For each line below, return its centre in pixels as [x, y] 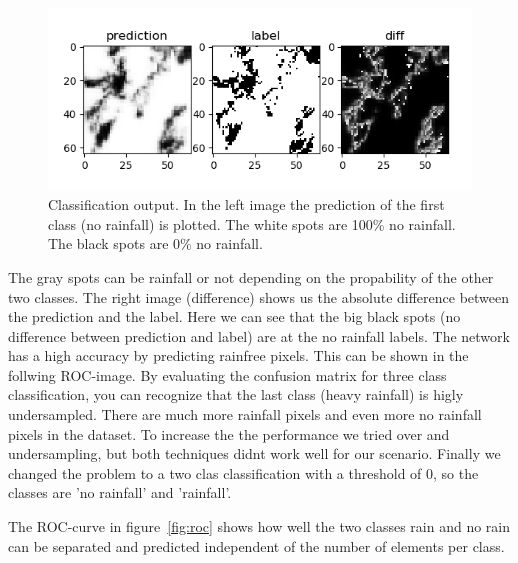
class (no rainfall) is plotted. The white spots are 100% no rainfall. [252, 223]
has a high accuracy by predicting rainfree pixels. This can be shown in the [238, 355]
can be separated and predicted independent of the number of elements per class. [256, 545]
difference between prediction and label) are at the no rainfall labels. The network [259, 335]
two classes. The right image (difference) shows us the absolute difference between [259, 296]
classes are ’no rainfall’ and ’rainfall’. [120, 492]
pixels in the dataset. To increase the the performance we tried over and [229, 433]
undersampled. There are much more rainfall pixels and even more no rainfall [245, 414]
